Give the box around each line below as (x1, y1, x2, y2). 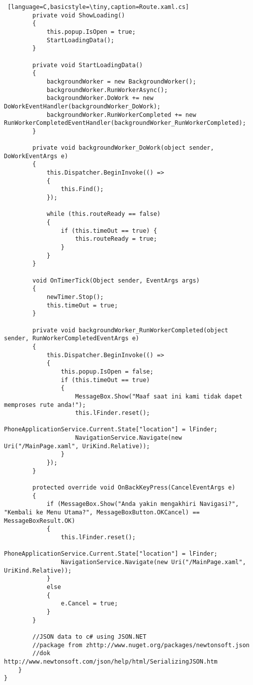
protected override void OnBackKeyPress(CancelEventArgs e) (32, 484, 236, 491)
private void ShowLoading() (32, 11, 125, 19)
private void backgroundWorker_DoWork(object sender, (32, 144, 214, 152)
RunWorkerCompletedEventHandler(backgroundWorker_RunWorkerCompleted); (4, 119, 246, 127)
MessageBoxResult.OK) (4, 517, 76, 524)
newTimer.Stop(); (46, 293, 104, 300)
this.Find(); (61, 186, 104, 193)
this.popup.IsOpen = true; (46, 28, 136, 35)
